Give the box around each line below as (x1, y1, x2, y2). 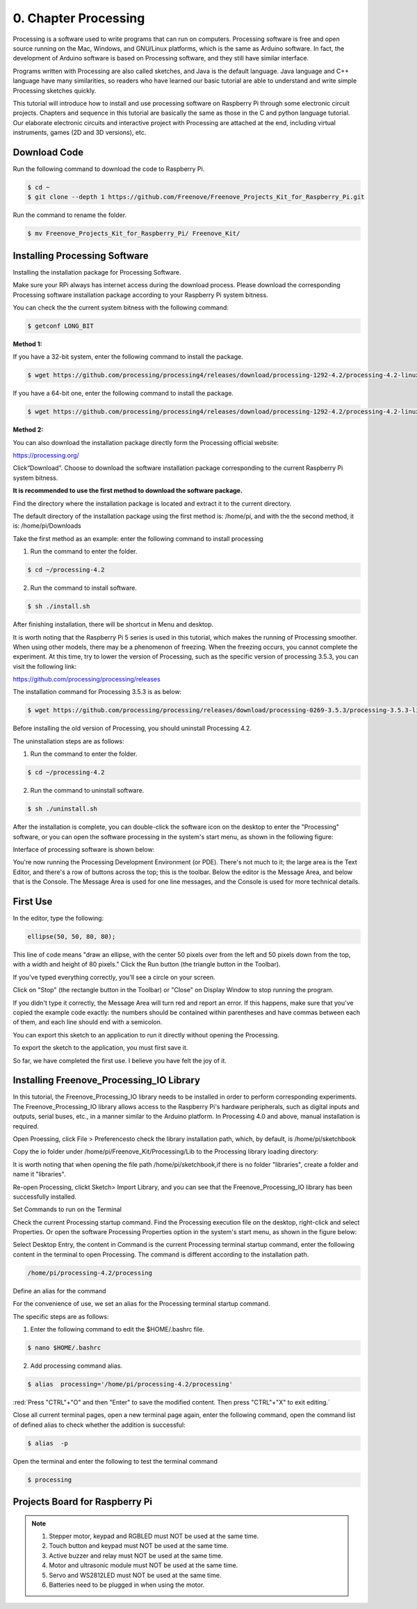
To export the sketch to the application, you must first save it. (13, 1044, 188, 1052)
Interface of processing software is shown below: (13, 845, 155, 853)
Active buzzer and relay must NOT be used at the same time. (49, 1551, 224, 1560)
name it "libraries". (13, 1170, 66, 1179)
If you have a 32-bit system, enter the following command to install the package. (13, 353, 243, 361)
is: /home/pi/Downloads (13, 521, 81, 530)
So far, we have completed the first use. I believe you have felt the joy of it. (13, 1056, 227, 1065)
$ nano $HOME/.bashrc (27, 1344, 101, 1352)
